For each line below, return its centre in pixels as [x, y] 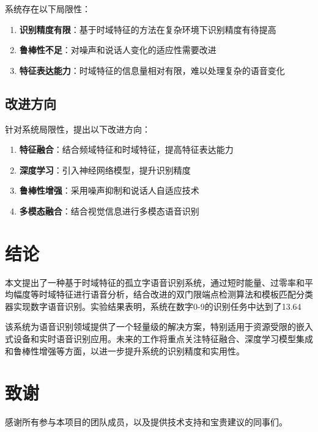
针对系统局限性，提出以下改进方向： [78, 129]
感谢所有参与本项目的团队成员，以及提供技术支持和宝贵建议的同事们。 [146, 422]
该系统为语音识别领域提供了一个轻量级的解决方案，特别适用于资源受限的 [150, 327]
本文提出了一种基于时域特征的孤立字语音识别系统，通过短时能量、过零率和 [155, 282]
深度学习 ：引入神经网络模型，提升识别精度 [105, 170]
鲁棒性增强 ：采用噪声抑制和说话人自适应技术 [109, 190]
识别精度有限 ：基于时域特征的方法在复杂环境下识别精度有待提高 [148, 29]
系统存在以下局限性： [48, 9]
